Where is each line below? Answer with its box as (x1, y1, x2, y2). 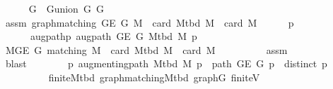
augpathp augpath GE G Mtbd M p (30, 29, 197, 43)
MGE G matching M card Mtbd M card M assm (5, 42, 288, 57)
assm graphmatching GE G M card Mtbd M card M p (5, 15, 294, 29)
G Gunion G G (28, 1, 104, 15)
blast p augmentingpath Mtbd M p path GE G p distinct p (5, 56, 327, 71)
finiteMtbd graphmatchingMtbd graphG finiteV (48, 69, 260, 84)
